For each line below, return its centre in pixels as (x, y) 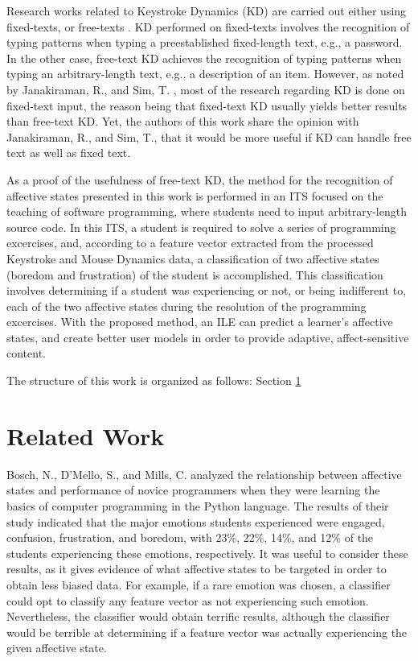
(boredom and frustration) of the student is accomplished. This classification (195, 274)
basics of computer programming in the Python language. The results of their (198, 505)
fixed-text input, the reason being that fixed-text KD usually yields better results (207, 105)
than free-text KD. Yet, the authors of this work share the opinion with (183, 121)
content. (26, 353)
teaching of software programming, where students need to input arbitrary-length (207, 211)
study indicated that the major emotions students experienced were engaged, (196, 521)
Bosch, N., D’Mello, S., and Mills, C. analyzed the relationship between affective (204, 474)
